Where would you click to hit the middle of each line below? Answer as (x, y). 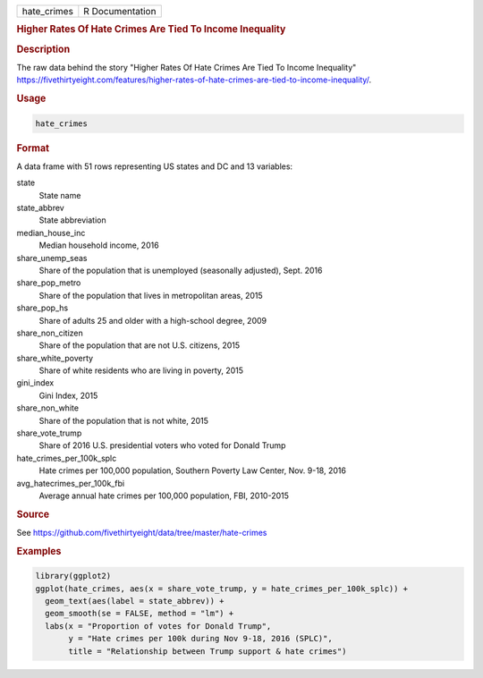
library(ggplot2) (73, 576)
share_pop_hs (42, 308)
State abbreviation (72, 220)
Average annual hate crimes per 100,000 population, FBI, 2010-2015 (164, 496)
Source (33, 514)
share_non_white (48, 408)
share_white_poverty (55, 358)
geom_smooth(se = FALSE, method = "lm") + (140, 614)
